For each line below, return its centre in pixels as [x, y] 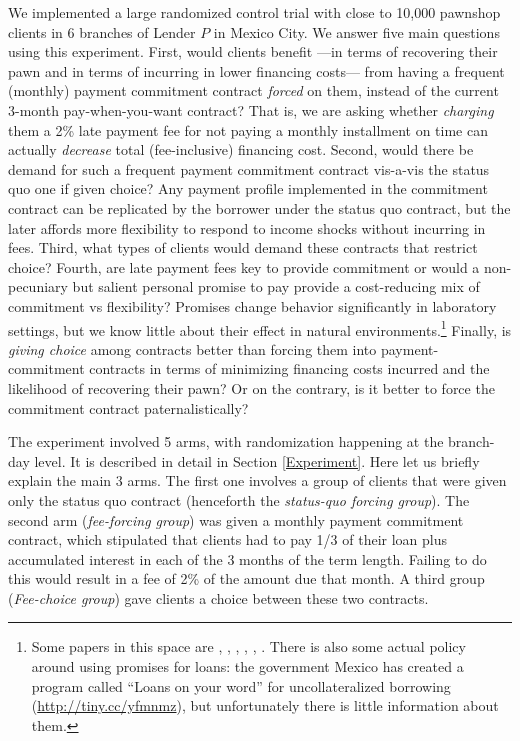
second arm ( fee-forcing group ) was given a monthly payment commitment [236, 519]
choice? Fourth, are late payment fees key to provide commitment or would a [244, 266]
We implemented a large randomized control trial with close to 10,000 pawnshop [254, 12]
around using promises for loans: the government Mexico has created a [247, 666]
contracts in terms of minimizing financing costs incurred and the [289, 368]
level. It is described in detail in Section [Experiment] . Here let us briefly [257, 460]
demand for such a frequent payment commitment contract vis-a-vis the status [249, 168]
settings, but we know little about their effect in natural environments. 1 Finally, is [260, 328]
